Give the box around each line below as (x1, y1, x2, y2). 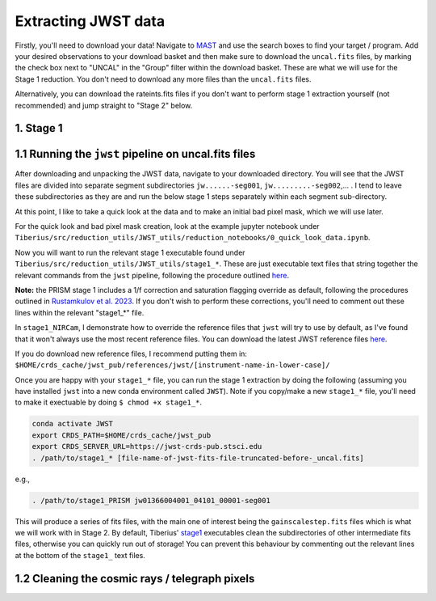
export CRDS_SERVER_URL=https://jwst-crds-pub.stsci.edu (31, 442, 262, 451)
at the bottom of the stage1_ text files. (15, 550, 145, 560)
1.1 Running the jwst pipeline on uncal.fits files (15, 147, 256, 161)
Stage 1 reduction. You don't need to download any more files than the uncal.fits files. (15, 74, 312, 84)
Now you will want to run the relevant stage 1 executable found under (15, 248, 245, 257)
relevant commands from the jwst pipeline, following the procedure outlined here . (15, 270, 290, 280)
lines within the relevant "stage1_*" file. (15, 307, 145, 317)
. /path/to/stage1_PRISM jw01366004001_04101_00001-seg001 (31, 496, 270, 505)
